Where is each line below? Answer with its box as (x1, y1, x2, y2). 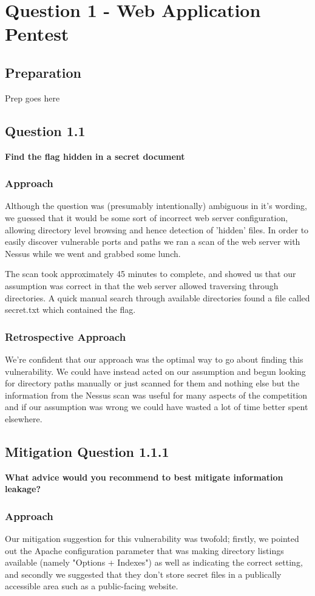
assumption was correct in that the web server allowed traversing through (5, 279, 279, 292)
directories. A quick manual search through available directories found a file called (5, 291, 310, 304)
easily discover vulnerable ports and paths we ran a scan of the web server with (5, 235, 300, 248)
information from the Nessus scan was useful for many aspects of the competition (5, 388, 308, 401)
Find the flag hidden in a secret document (5, 149, 185, 162)
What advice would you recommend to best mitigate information (5, 470, 283, 483)
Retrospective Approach (5, 329, 126, 344)
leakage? (5, 482, 41, 495)
